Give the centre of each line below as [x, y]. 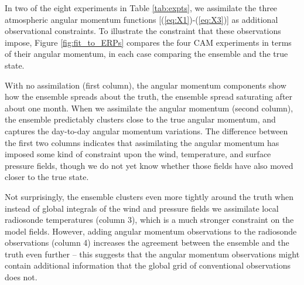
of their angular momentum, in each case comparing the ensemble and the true [146, 54]
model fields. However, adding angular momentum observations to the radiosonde [151, 231]
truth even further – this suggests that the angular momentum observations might [152, 254]
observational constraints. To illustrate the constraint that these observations [143, 31]
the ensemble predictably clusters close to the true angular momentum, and [140, 119]
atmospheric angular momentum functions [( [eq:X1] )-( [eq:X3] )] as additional [141, 19]
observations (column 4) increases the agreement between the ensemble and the [147, 242]
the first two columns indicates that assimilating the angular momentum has [142, 142]
